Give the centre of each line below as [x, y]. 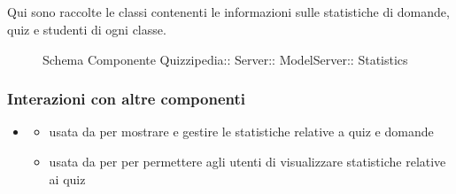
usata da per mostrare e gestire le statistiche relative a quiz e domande [241, 132]
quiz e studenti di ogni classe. [87, 29]
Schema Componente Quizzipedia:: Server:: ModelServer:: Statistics [225, 59]
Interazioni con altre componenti [126, 99]
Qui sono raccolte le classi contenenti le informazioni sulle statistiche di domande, [228, 12]
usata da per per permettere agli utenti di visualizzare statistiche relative [247, 161]
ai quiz [67, 178]
